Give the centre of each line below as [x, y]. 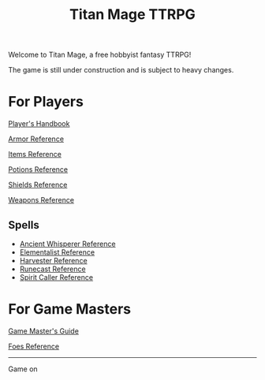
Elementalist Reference [57, 252]
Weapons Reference [41, 200]
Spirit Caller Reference [56, 277]
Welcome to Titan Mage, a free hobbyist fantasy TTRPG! [100, 55]
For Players [46, 102]
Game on [23, 369]
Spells [24, 225]
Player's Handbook [39, 124]
